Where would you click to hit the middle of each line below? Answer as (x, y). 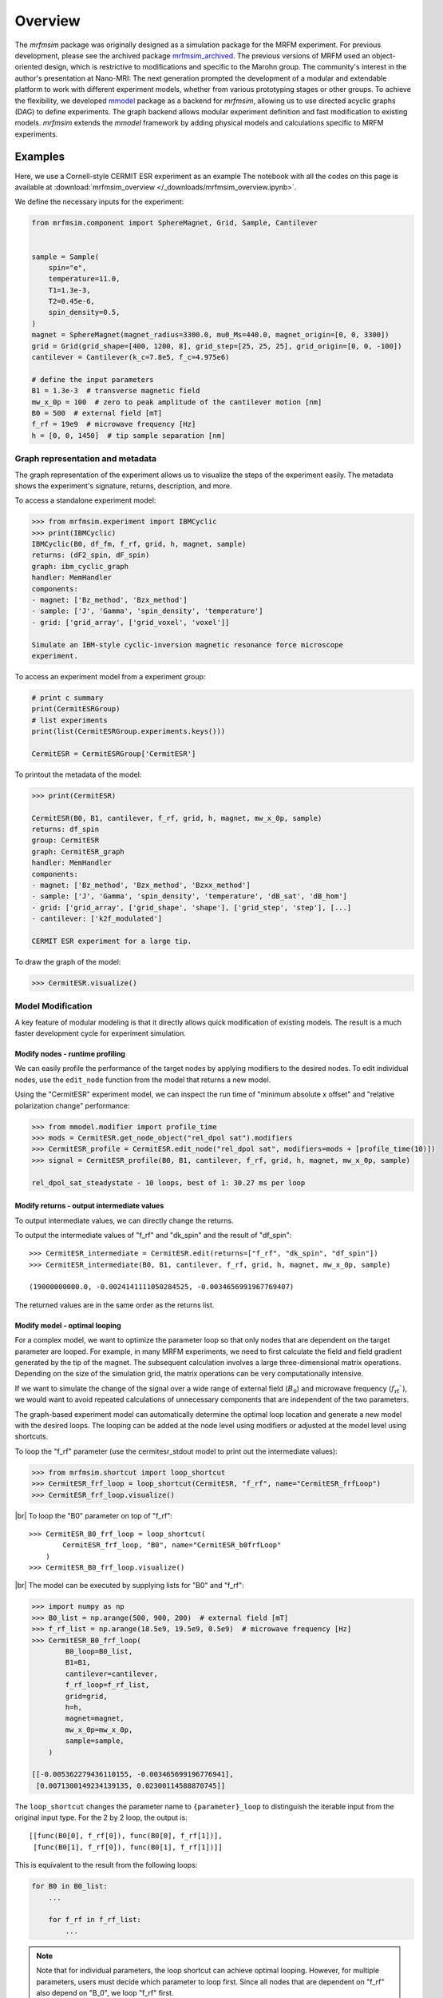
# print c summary (67, 698)
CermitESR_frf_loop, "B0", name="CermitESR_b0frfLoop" (172, 1545)
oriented (29, 67)
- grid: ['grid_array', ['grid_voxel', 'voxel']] (131, 622)
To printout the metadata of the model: (78, 774)
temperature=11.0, (84, 279)
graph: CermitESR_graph (78, 852)
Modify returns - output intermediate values (89, 1206)
